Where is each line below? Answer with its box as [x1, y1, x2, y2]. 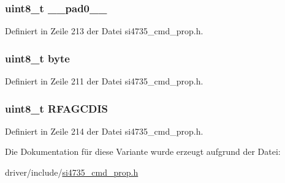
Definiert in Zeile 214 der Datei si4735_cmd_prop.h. [5, 124, 203, 137]
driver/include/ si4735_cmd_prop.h [5, 166, 139, 179]
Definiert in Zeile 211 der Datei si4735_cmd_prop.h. [5, 75, 203, 88]
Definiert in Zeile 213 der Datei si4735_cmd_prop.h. [5, 24, 203, 37]
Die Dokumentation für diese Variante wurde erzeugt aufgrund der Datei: [5, 145, 281, 158]
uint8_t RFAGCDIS [5, 100, 108, 116]
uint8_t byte [5, 50, 70, 65]
